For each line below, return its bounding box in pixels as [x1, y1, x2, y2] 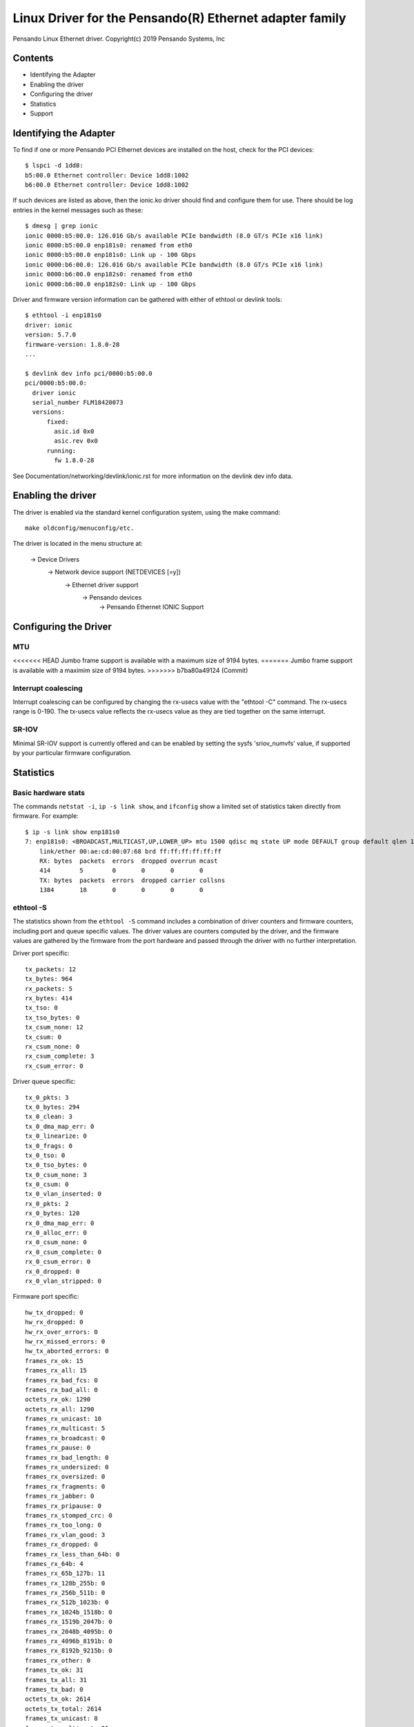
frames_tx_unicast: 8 [25, 1715, 98, 1723]
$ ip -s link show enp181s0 [25, 828, 120, 836]
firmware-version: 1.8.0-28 [25, 341, 120, 348]
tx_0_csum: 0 [25, 1181, 69, 1188]
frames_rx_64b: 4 [25, 1560, 83, 1567]
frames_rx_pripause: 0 [25, 1502, 102, 1509]
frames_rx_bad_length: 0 [25, 1453, 109, 1461]
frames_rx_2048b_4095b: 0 [25, 1628, 113, 1635]
